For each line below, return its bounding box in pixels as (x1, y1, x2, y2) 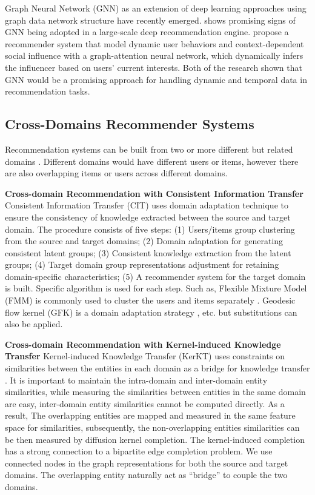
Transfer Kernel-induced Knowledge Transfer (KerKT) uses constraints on (5, 350, 285, 362)
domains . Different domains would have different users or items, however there (5, 154, 299, 167)
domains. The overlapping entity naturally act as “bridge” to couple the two (5, 468, 288, 481)
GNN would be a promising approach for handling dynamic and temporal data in (5, 73, 307, 85)
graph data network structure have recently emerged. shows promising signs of (5, 13, 296, 26)
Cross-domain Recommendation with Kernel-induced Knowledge (5, 337, 281, 350)
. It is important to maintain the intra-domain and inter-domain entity (5, 373, 268, 386)
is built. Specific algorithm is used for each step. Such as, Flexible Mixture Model (5, 282, 307, 294)
